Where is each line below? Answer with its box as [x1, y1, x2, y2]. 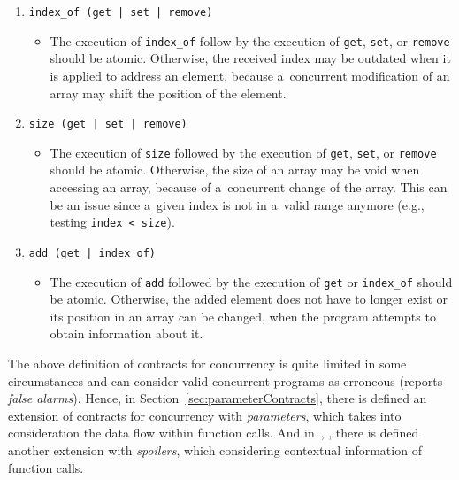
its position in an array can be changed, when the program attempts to [50, 306, 436, 325]
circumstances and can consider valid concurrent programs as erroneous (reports [8, 371, 443, 390]
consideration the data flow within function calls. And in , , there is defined [8, 423, 419, 442]
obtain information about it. [50, 324, 203, 343]
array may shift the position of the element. [50, 83, 287, 102]
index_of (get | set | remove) [28, 6, 213, 19]
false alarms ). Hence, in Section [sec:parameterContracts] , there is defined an [8, 389, 427, 407]
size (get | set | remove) [28, 118, 187, 131]
